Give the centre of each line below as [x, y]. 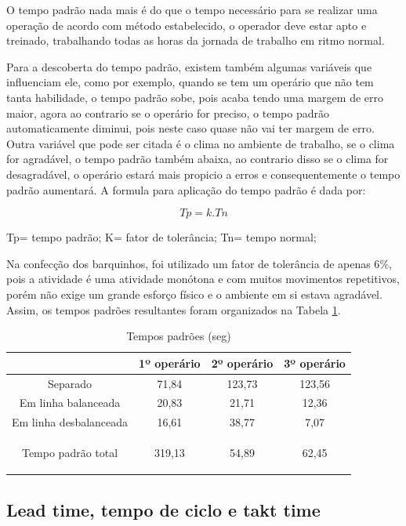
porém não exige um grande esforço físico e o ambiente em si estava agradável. [194, 294]
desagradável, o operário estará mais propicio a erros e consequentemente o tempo [203, 174]
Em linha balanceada [70, 403]
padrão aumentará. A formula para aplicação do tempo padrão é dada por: [186, 189]
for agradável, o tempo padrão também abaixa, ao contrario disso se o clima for [198, 159]
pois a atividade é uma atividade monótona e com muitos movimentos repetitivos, [203, 279]
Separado [70, 383]
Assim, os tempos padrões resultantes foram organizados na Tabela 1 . [174, 309]
